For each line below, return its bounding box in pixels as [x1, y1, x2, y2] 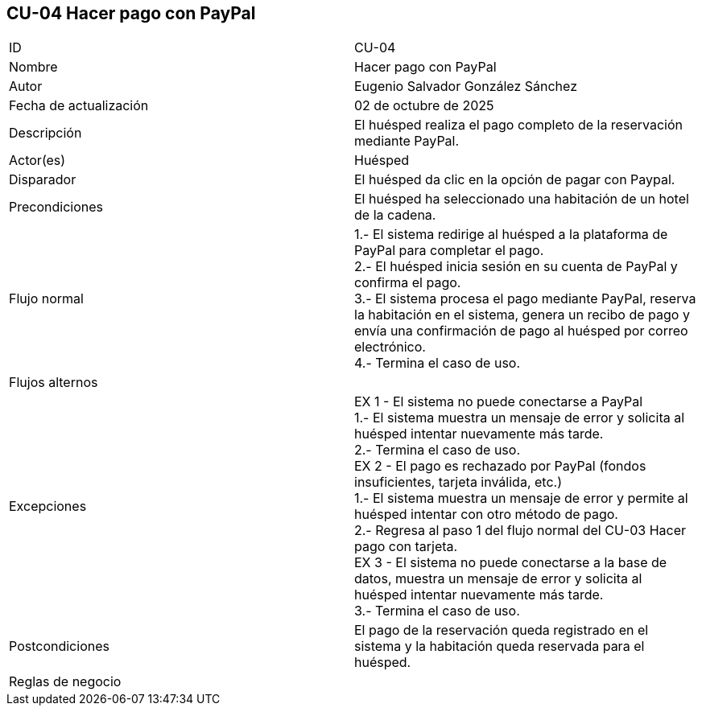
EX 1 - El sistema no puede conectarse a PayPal [354, 393, 643, 410]
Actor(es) [9, 152, 66, 169]
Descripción [9, 125, 82, 142]
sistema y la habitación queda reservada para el [354, 638, 645, 655]
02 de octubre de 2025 [354, 97, 494, 114]
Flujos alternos [9, 374, 98, 391]
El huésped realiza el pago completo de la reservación [354, 117, 683, 134]
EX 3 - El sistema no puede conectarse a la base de [354, 554, 667, 571]
